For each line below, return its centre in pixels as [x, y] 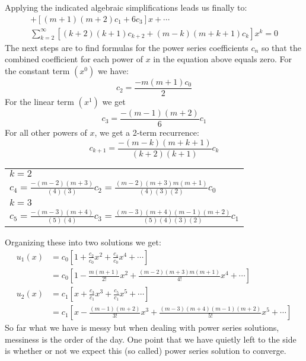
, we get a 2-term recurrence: [147, 132]
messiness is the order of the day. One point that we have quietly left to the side [151, 339]
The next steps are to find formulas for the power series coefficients [127, 47]
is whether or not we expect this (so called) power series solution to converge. [146, 351]
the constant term [37, 70]
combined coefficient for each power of [74, 59]
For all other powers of [46, 132]
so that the [281, 47]
